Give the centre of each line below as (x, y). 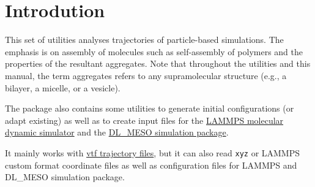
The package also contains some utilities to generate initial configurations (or (150, 108)
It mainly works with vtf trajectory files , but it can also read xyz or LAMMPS (153, 152)
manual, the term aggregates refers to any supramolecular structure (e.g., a (146, 75)
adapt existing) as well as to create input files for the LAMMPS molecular (144, 120)
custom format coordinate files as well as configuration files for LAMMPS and (151, 165)
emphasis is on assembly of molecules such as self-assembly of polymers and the (154, 51)
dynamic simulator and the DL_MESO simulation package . (117, 132)
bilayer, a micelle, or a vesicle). (63, 87)
